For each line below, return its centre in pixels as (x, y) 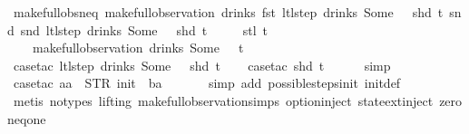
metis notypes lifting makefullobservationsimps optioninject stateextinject (223, 100)
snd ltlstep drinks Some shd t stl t (144, 29)
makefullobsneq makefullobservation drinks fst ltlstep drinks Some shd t (228, 12)
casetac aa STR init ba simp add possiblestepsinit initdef (207, 83)
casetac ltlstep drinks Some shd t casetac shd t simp (202, 65)
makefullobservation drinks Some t (138, 48)
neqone (27, 118)
